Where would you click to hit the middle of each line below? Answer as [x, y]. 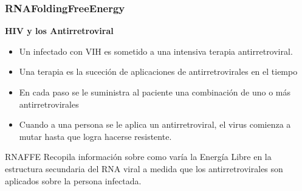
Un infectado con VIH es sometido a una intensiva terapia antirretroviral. [156, 51]
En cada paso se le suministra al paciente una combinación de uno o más [155, 92]
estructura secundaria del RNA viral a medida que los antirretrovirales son [144, 168]
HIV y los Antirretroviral [59, 31]
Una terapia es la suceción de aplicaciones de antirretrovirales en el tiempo [158, 71]
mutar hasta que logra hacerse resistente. [95, 136]
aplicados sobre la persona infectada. [73, 180]
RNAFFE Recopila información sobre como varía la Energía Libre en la [138, 157]
